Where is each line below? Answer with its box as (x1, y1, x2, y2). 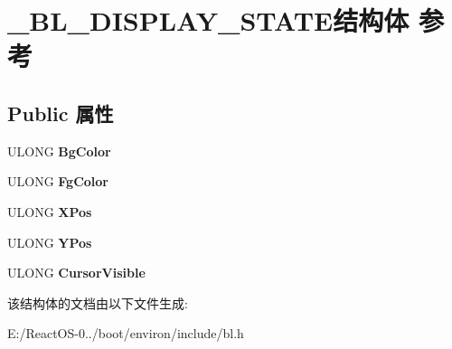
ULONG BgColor (7, 141, 111, 160)
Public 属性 (7, 99, 114, 127)
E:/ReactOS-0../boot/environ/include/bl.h (7, 324, 244, 343)
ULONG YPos (7, 232, 92, 251)
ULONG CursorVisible (7, 263, 146, 282)
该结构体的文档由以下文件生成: (7, 293, 188, 312)
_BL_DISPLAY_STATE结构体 (7, 2, 410, 39)
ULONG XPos (7, 202, 92, 221)
